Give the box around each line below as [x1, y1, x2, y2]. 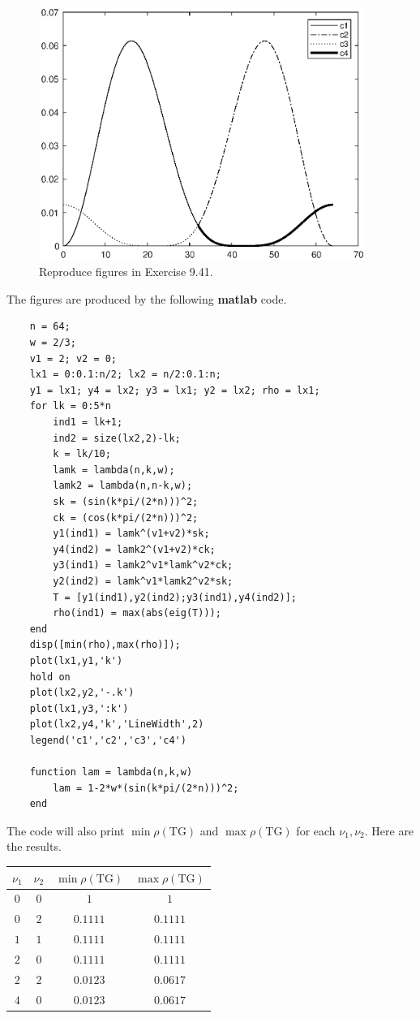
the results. [6, 838, 62, 855]
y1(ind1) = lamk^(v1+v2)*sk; [53, 528, 210, 540]
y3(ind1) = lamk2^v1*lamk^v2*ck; [53, 559, 234, 572]
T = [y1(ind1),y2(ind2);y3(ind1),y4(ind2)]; [53, 591, 297, 603]
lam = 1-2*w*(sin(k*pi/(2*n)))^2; [53, 782, 239, 794]
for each [296, 822, 336, 839]
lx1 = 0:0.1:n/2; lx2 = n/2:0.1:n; [29, 369, 221, 381]
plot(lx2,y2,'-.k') [29, 687, 135, 699]
